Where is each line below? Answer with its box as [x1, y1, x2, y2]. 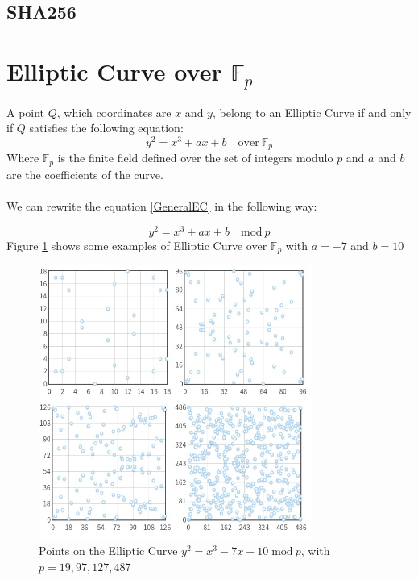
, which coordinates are [56, 103, 172, 120]
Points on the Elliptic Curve [39, 542, 178, 559]
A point [6, 103, 45, 120]
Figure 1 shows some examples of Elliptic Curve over [6, 236, 267, 253]
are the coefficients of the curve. [6, 165, 163, 182]
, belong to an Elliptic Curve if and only [212, 103, 412, 120]
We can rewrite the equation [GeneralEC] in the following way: [6, 197, 317, 214]
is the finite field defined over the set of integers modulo [57, 149, 333, 166]
